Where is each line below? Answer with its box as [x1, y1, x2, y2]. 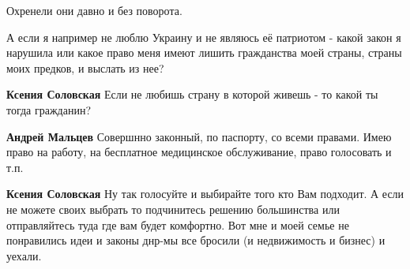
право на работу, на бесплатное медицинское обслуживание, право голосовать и [6, 144, 392, 160]
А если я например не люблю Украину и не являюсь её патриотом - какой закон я [6, 28, 401, 45]
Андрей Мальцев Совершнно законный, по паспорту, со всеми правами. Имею [6, 128, 392, 144]
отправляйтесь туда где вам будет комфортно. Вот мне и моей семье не [6, 216, 349, 233]
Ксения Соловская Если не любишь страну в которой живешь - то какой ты [6, 86, 378, 103]
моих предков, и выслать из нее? [6, 59, 164, 76]
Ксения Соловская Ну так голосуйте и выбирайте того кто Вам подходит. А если [6, 185, 404, 202]
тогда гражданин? [6, 101, 92, 118]
